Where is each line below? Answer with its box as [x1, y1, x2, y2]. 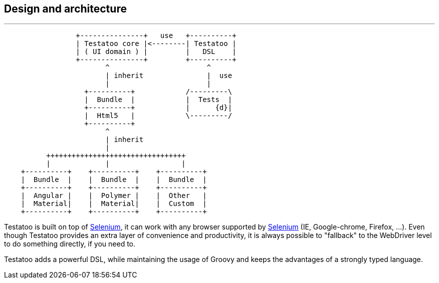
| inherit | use [105, 71, 233, 80]
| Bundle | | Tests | [84, 95, 233, 104]
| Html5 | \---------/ [84, 111, 233, 120]
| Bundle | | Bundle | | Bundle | [21, 175, 207, 184]
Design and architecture [4, 2, 127, 15]
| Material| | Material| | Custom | [21, 199, 207, 208]
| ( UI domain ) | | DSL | [76, 47, 237, 56]
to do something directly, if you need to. [4, 239, 136, 248]
